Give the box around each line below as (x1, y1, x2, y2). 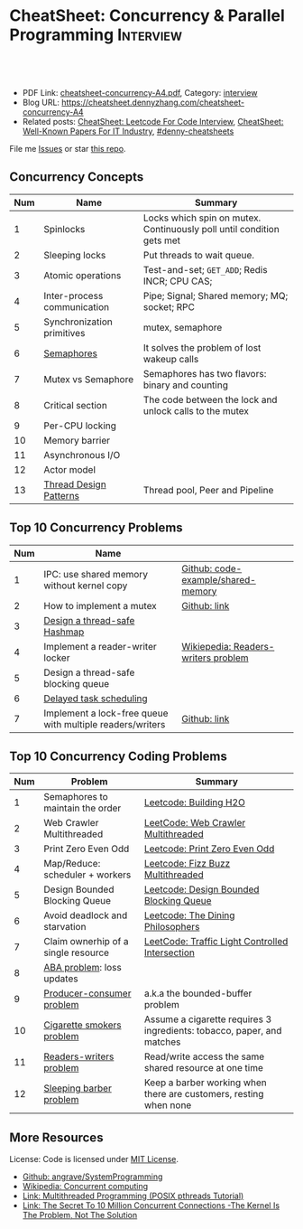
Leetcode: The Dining (143, 909, 235, 922)
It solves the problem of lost (142, 341, 262, 353)
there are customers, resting (143, 1088, 264, 1101)
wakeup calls (142, 352, 199, 365)
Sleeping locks (43, 249, 106, 261)
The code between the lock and (142, 393, 278, 406)
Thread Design (43, 478, 106, 491)
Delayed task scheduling (43, 692, 148, 705)
